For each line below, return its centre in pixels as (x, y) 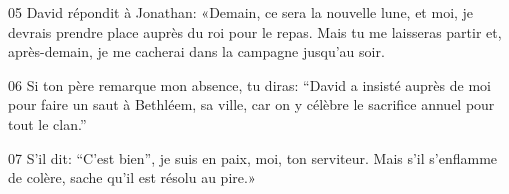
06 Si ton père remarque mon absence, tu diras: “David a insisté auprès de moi (249, 84)
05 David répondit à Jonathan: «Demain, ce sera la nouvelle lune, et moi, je (241, 12)
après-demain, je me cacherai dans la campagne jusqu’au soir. (196, 51)
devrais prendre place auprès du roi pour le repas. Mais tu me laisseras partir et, (255, 31)
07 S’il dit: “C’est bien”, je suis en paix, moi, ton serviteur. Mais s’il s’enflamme (253, 157)
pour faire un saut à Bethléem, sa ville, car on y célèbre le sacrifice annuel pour (251, 104)
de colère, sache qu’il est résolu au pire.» (132, 177)
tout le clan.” (47, 123)
